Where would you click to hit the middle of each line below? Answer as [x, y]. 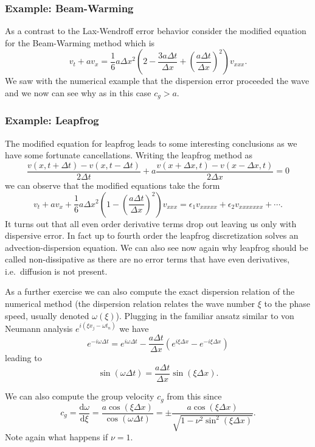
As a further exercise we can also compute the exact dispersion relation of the [150, 291]
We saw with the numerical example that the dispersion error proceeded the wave [157, 81]
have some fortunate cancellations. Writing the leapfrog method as [129, 155]
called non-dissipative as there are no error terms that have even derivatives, [147, 259]
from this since [194, 396]
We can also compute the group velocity [80, 396]
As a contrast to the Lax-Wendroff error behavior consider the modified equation [156, 31]
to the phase [287, 304]
